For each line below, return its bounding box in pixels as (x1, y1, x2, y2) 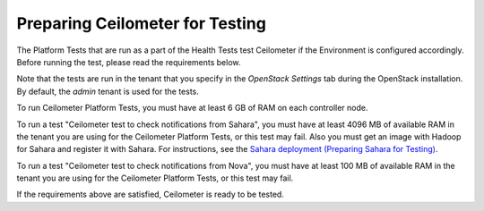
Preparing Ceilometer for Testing (16, 13, 266, 33)
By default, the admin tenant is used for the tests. (16, 86, 199, 97)
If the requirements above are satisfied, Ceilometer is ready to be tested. (16, 189, 284, 200)
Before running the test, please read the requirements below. (16, 56, 241, 67)
